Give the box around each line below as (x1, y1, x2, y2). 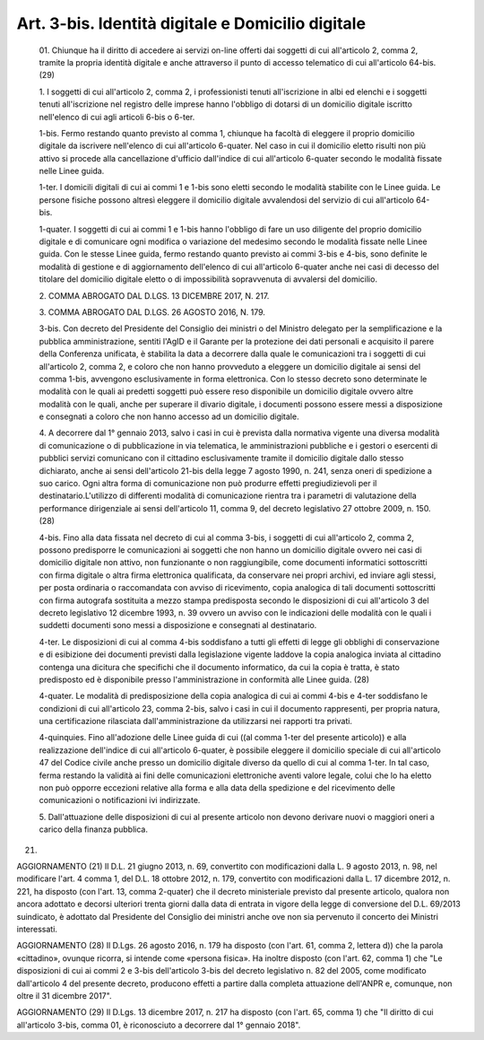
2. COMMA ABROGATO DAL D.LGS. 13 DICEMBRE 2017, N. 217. (39, 290, 270, 301)
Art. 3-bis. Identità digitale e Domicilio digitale (16, 13, 367, 33)
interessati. (16, 923, 58, 934)
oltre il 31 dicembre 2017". (16, 990, 112, 1001)
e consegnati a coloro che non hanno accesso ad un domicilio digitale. (39, 411, 299, 422)
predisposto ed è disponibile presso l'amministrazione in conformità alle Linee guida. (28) (39, 674, 370, 685)
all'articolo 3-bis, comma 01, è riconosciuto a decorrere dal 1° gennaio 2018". (16, 1019, 301, 1030)
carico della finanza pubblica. (39, 824, 148, 835)
